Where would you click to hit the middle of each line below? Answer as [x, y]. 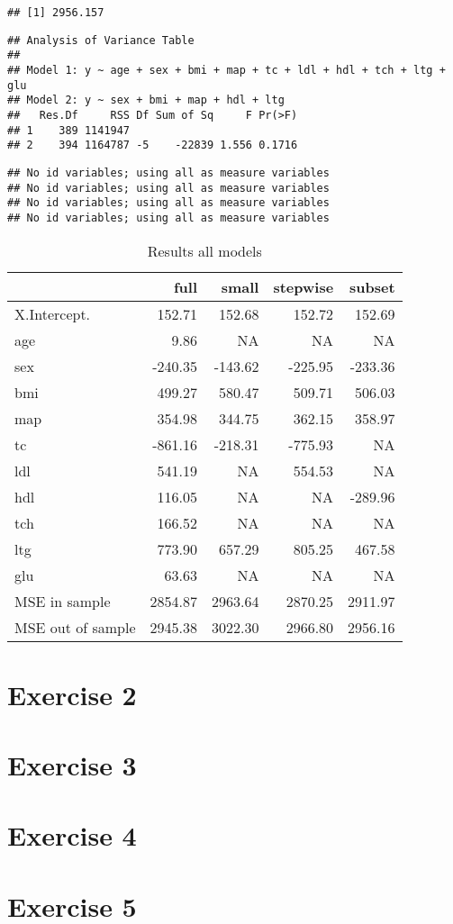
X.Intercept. [53, 313]
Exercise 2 [72, 694]
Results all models [204, 250]
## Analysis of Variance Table [101, 40]
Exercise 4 [72, 835]
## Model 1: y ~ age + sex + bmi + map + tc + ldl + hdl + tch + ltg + [226, 70]
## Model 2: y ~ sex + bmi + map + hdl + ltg [146, 100]
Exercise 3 [72, 765]
